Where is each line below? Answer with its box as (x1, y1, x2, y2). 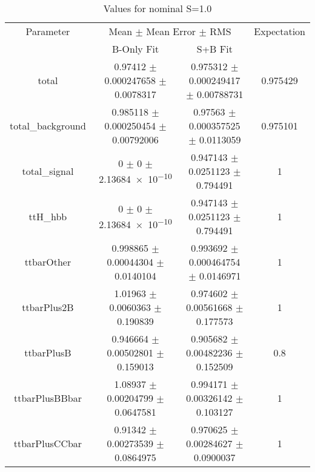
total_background (10, 119, 86, 133)
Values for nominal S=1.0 (103, 1, 212, 15)
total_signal (22, 164, 74, 178)
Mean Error (146, 24, 196, 38)
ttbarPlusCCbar (13, 436, 82, 450)
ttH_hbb (28, 209, 67, 223)
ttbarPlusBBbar (13, 391, 82, 405)
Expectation (254, 24, 305, 38)
